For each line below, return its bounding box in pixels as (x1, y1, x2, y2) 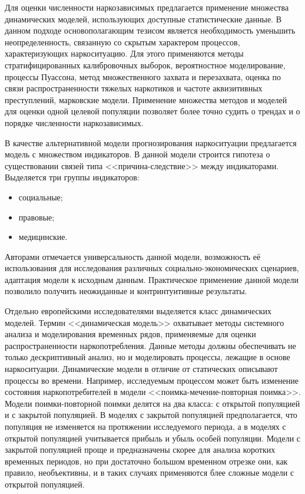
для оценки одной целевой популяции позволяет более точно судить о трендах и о (5, 105, 300, 117)
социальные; (18, 190, 63, 203)
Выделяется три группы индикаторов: (5, 171, 140, 183)
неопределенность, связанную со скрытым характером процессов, (5, 35, 240, 48)
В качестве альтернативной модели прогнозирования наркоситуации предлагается (5, 136, 297, 149)
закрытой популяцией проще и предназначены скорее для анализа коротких (5, 443, 276, 456)
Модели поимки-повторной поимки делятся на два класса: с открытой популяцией (5, 397, 300, 409)
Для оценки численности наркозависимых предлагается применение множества (5, 1, 289, 13)
